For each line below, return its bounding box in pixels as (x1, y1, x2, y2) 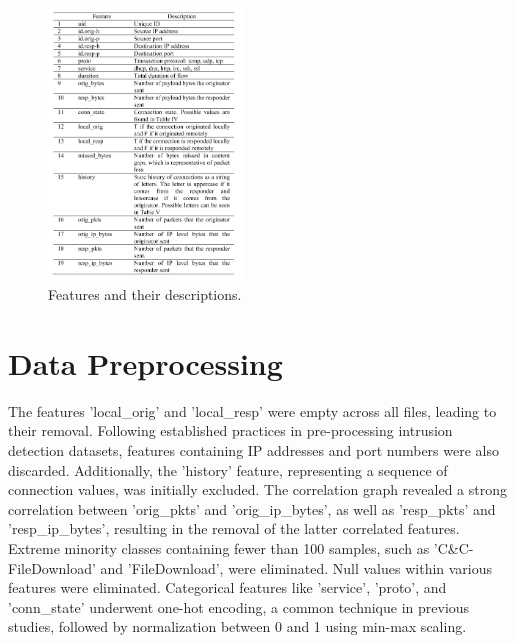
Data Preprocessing (8, 342, 283, 383)
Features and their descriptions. (48, 284, 242, 305)
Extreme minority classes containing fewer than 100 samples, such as (8, 537, 430, 558)
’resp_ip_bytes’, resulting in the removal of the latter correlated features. (8, 518, 460, 539)
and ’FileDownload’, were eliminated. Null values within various (100, 557, 493, 578)
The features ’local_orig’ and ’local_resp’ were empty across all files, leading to (8, 400, 497, 421)
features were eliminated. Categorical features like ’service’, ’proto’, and (8, 577, 447, 598)
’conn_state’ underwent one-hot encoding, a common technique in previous (8, 596, 470, 617)
